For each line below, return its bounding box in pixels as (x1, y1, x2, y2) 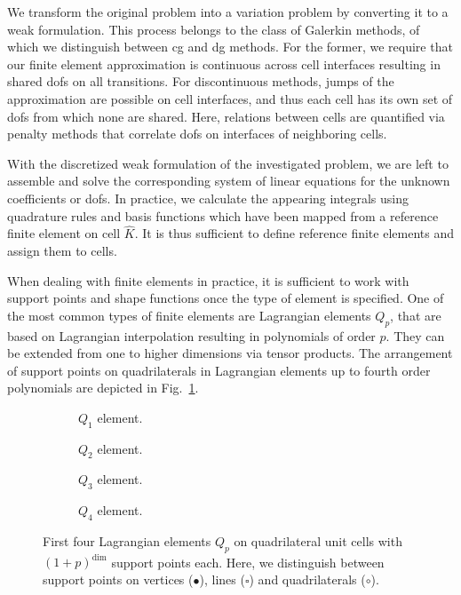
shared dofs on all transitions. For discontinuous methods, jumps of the (7, 72, 394, 91)
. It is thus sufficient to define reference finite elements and (134, 224, 454, 242)
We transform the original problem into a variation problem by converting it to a (7, 3, 449, 20)
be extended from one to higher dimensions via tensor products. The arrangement (7, 344, 453, 362)
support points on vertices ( (43, 569, 194, 588)
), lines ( (199, 569, 245, 588)
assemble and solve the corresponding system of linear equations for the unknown (7, 171, 450, 190)
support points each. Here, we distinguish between (111, 552, 385, 571)
